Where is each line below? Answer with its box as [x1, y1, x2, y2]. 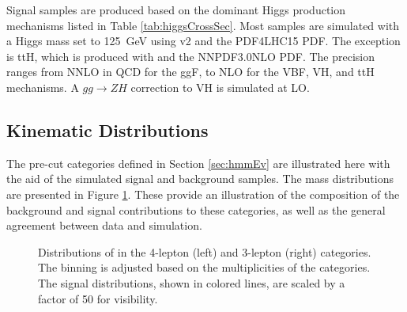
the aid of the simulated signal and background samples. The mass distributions [6, 170, 394, 187]
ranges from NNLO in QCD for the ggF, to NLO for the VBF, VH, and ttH [6, 63, 375, 80]
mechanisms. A [6, 78, 79, 95]
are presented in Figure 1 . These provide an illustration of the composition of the [6, 185, 400, 202]
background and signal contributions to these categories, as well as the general [6, 201, 386, 218]
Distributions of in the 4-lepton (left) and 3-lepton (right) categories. [38, 243, 371, 260]
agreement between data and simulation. [6, 217, 202, 234]
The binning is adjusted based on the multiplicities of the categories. [38, 259, 371, 276]
